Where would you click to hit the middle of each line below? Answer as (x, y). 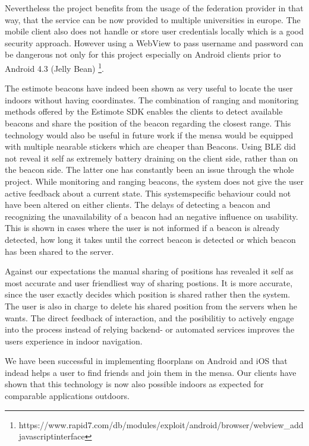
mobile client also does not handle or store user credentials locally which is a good (154, 31)
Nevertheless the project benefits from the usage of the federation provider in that (154, 8)
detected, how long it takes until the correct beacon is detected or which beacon (150, 239)
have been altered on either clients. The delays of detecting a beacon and (138, 205)
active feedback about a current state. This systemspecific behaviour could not (148, 193)
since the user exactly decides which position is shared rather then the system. (148, 294)
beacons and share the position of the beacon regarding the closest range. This (148, 123)
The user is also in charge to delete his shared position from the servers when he (151, 306)
